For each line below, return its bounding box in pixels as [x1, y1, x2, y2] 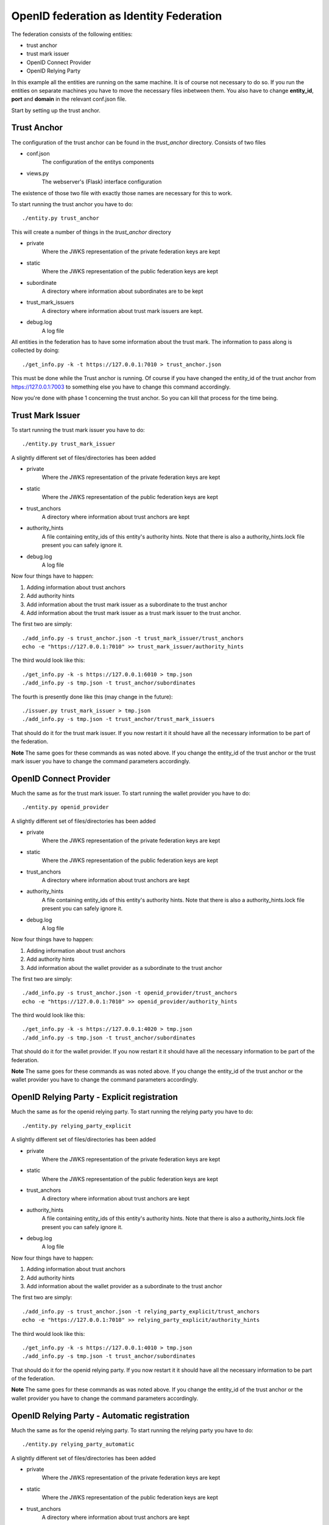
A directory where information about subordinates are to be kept [41, 287, 203, 295]
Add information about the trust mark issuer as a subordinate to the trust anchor [26, 601, 228, 608]
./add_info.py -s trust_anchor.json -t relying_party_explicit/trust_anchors [22, 1308, 260, 1315]
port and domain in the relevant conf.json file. [11, 95, 127, 103]
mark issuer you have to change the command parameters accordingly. [11, 757, 191, 765]
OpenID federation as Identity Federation [11, 9, 222, 23]
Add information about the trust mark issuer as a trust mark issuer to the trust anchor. [26, 609, 241, 616]
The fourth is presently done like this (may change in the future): [11, 693, 173, 700]
